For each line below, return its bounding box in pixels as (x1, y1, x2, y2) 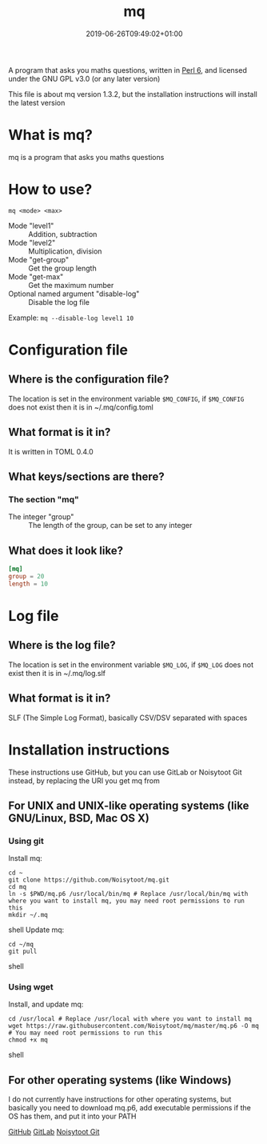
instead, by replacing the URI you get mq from (8, 775, 160, 786)
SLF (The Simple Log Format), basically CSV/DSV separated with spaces (8, 713, 248, 722)
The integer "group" (8, 512, 74, 522)
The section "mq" (8, 494, 80, 505)
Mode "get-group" (8, 254, 70, 264)
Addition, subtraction (28, 229, 98, 238)
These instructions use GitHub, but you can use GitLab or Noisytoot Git (8, 767, 242, 777)
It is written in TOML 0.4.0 (8, 446, 94, 456)
